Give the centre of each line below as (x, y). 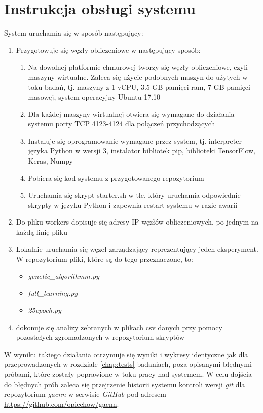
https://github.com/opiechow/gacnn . (62, 404)
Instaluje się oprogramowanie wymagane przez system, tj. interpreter (135, 140)
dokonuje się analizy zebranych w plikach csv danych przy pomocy (119, 327)
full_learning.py (53, 293)
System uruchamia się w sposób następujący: (74, 33)
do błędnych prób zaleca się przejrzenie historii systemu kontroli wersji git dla (125, 384)
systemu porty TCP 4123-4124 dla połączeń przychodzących (122, 124)
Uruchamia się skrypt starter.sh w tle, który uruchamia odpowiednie (134, 195)
